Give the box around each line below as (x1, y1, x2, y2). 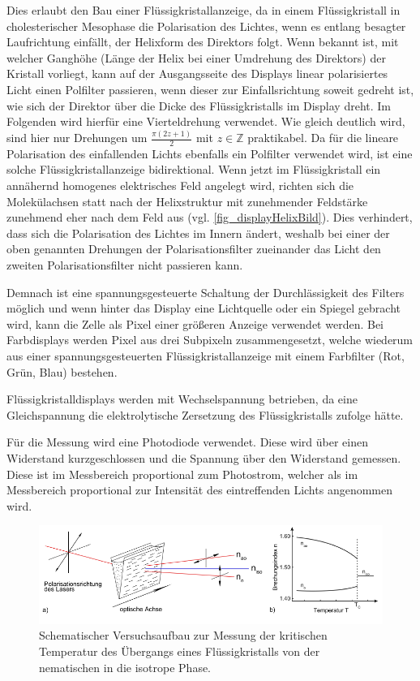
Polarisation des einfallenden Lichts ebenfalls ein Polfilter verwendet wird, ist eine (6, 144, 413, 162)
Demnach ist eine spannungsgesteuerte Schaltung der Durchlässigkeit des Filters (6, 283, 405, 300)
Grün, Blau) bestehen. (6, 363, 118, 380)
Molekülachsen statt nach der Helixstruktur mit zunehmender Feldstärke (6, 192, 368, 209)
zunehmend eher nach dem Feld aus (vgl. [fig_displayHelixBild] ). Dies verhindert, (6, 209, 413, 226)
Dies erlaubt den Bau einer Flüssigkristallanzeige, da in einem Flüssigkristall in (6, 2, 401, 18)
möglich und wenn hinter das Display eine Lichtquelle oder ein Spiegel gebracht (6, 300, 401, 317)
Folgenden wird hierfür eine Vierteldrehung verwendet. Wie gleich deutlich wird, (6, 113, 405, 130)
